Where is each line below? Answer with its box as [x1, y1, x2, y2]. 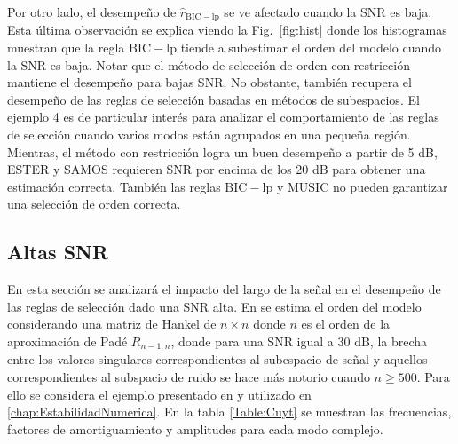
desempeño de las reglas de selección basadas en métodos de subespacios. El [7, 90, 420, 108]
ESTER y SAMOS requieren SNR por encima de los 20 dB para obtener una [7, 160, 426, 178]
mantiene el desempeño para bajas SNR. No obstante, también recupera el [7, 73, 412, 91]
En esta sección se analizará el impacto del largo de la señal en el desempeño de [7, 280, 441, 298]
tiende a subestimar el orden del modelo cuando [180, 38, 442, 57]
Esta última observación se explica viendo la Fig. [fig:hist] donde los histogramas [7, 20, 447, 39]
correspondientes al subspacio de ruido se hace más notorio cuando [7, 368, 370, 386]
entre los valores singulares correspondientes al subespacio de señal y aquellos [7, 350, 428, 369]
